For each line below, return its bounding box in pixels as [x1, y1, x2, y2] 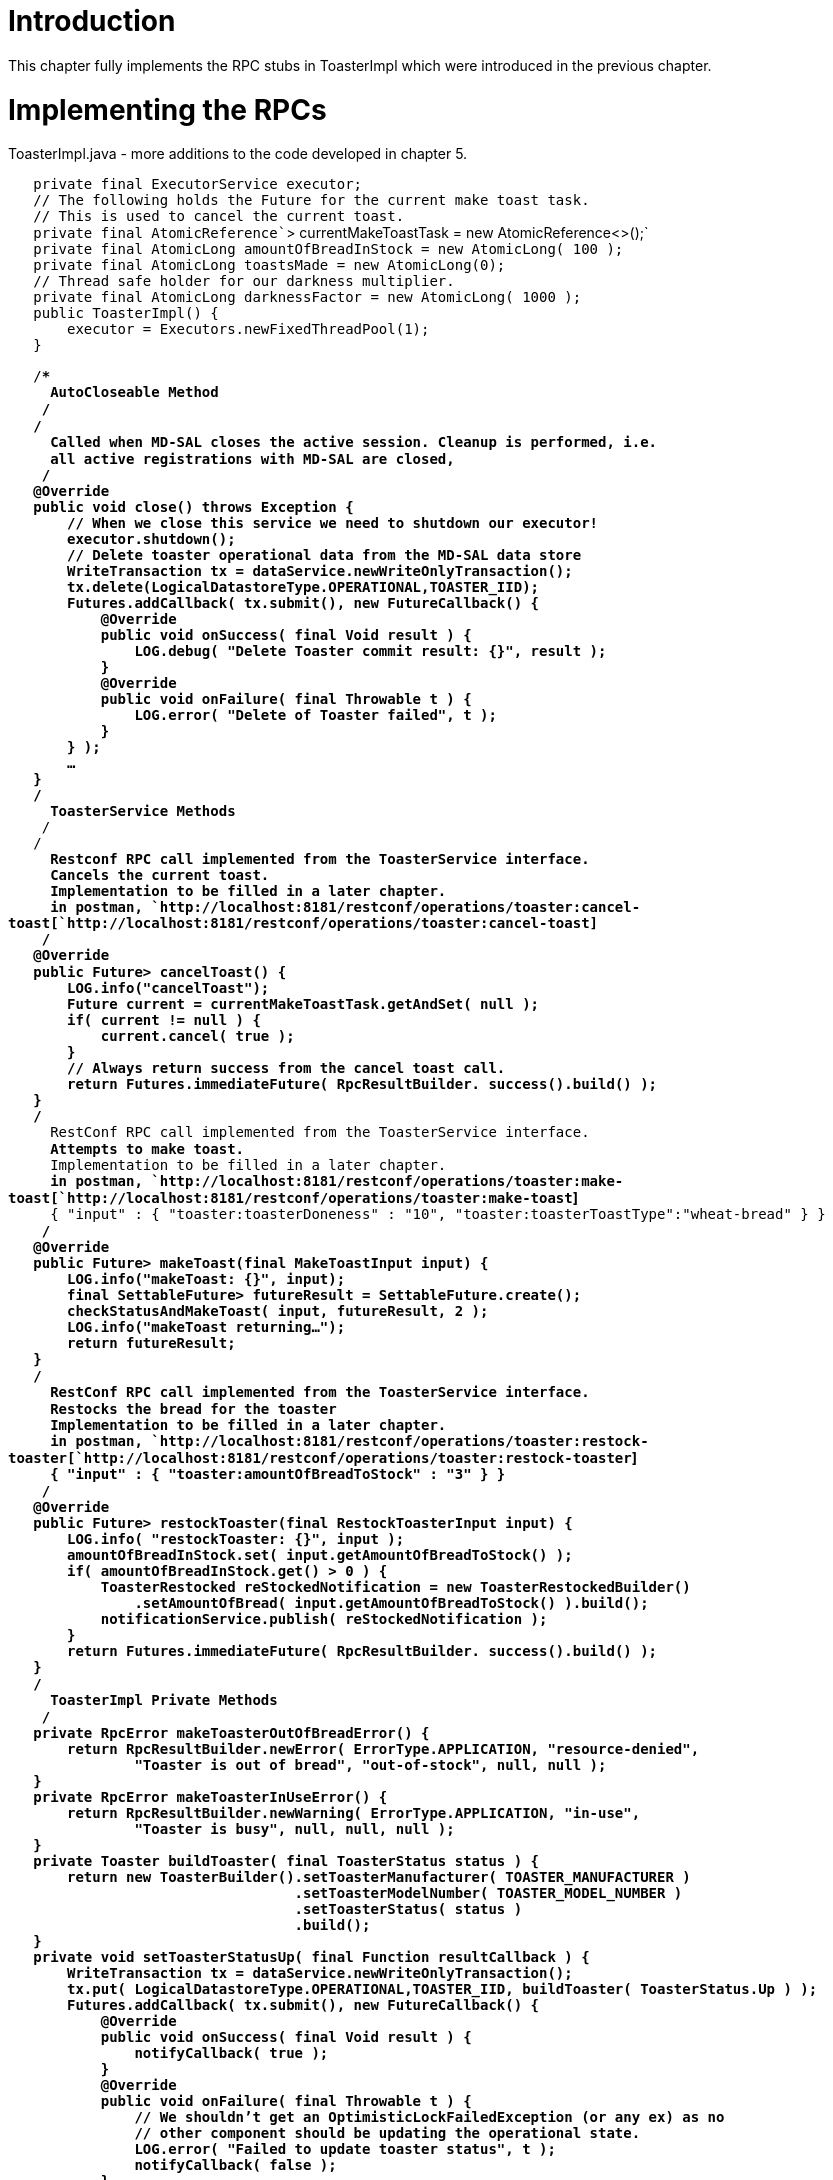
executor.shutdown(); [67, 531, 236, 548]
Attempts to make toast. [50, 1141, 245, 1158]
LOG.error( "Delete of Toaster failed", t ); [134, 707, 497, 724]
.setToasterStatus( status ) [294, 1901, 523, 1918]
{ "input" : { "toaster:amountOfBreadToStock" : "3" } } [50, 1466, 506, 1483]
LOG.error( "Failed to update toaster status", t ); [134, 2141, 556, 2158]
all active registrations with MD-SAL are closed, [50, 451, 455, 468]
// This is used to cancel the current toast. [33, 208, 405, 225]
